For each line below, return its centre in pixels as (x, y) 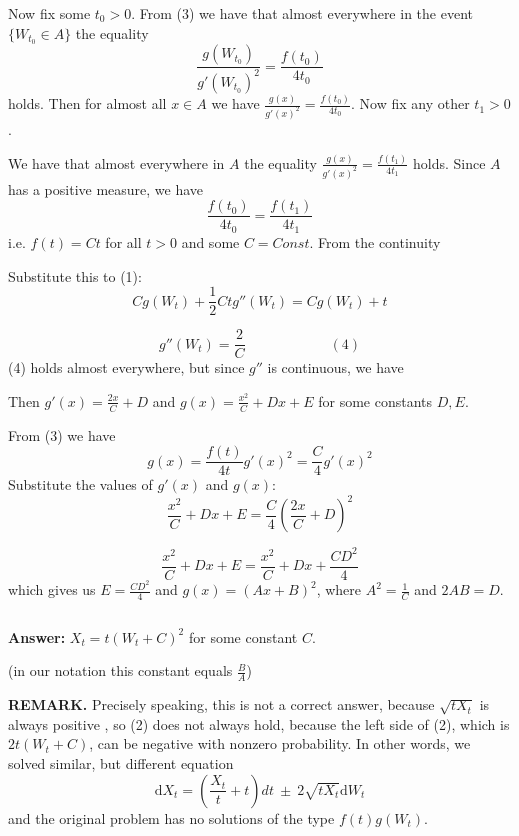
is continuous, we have (335, 367)
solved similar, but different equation (121, 763)
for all (123, 241)
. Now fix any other (410, 103)
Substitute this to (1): (75, 275)
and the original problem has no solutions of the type (171, 817)
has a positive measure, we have (106, 188)
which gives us (52, 589)
